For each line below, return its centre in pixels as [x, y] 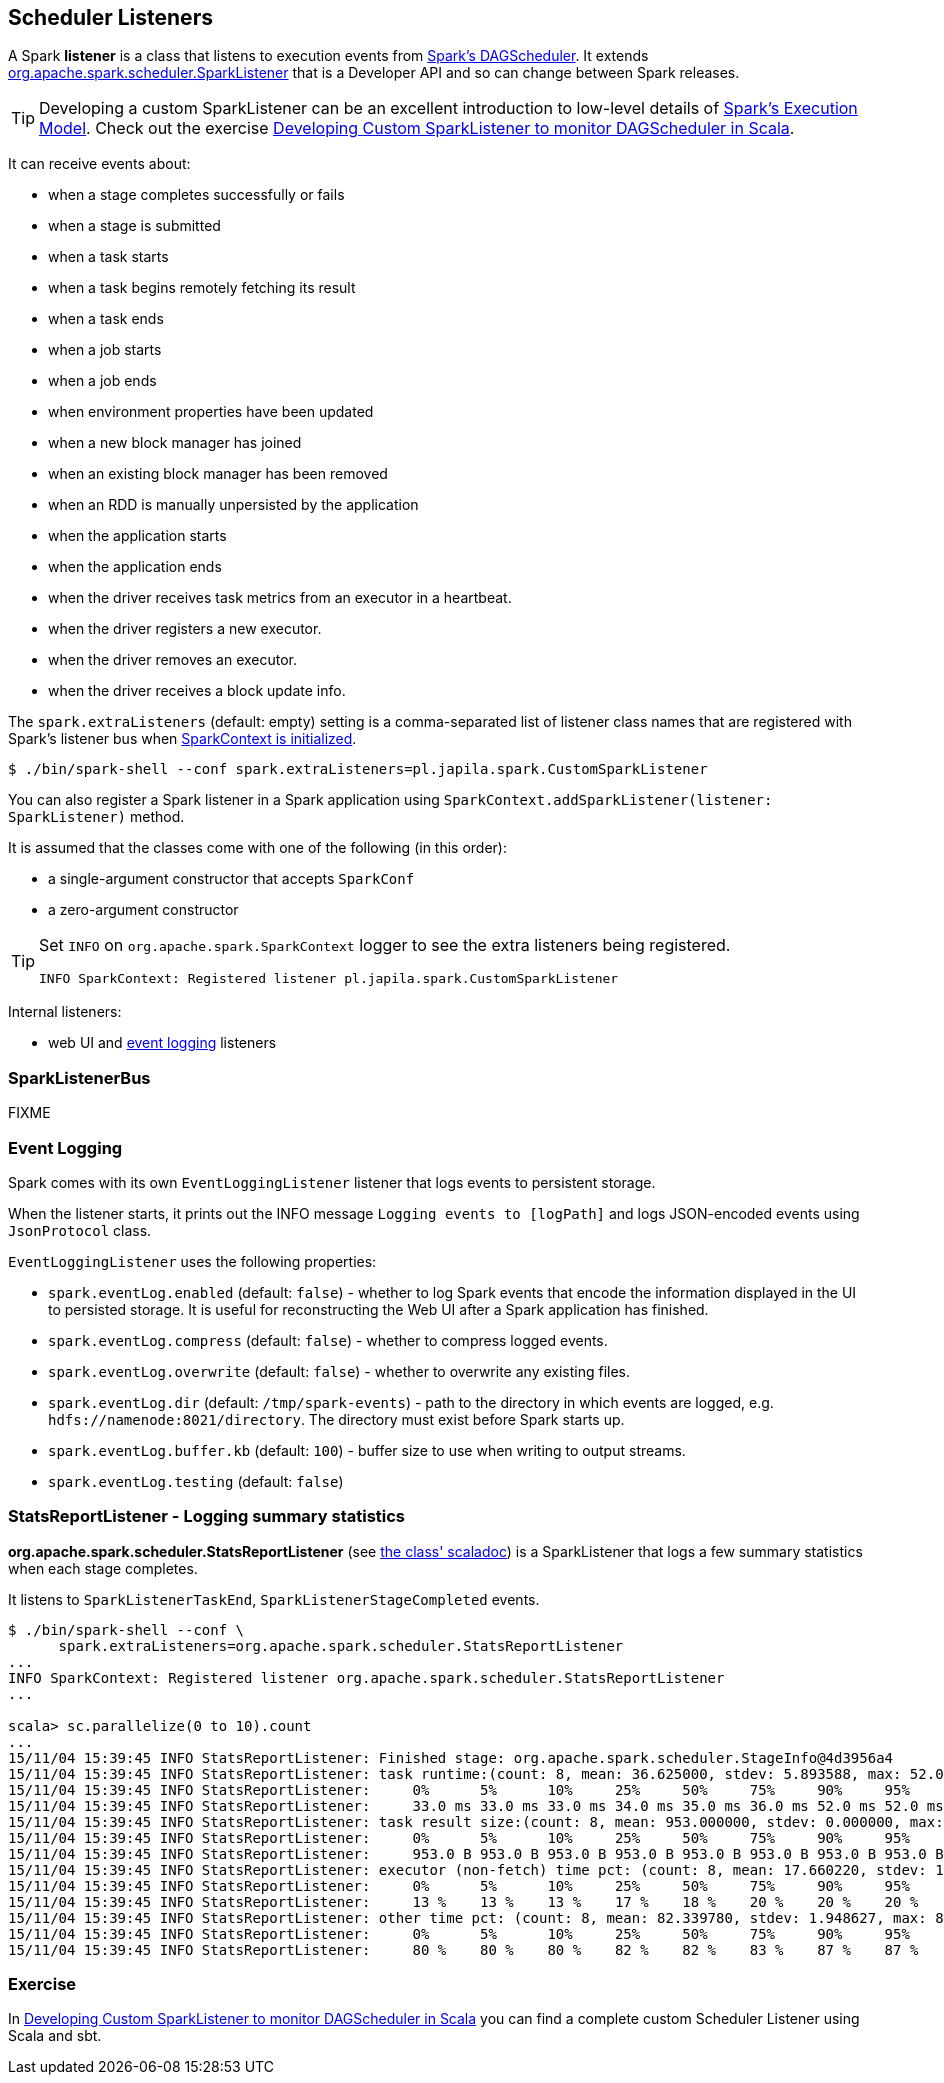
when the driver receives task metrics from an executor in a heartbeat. [280, 598]
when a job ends [102, 381]
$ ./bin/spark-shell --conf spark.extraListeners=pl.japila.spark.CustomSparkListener [358, 769]
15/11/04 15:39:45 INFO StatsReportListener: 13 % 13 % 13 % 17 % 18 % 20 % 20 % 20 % [463, 1901]
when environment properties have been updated [211, 412]
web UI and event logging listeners [162, 1043]
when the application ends [135, 567]
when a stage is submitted [134, 226]
